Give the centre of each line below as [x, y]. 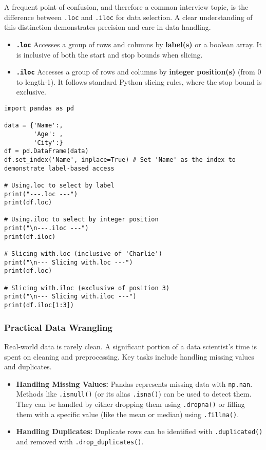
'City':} [48, 143]
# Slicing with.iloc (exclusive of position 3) [87, 288]
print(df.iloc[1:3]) [39, 305]
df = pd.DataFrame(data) [46, 151]
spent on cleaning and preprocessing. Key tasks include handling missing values [129, 356]
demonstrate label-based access [59, 168]
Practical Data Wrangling [58, 327]
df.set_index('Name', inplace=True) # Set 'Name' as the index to [120, 160]
